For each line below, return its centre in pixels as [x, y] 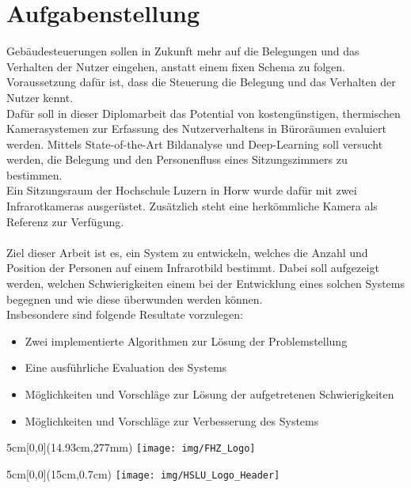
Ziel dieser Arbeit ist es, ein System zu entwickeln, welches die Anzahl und [187, 252]
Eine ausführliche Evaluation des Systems [126, 367]
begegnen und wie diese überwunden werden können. [135, 299]
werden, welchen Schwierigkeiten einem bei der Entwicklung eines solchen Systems [206, 284]
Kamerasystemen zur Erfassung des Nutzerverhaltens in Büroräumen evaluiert [196, 129]
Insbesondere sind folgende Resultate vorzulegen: [125, 314]
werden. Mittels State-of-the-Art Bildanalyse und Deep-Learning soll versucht [195, 144]
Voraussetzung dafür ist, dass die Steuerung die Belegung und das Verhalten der [201, 82]
